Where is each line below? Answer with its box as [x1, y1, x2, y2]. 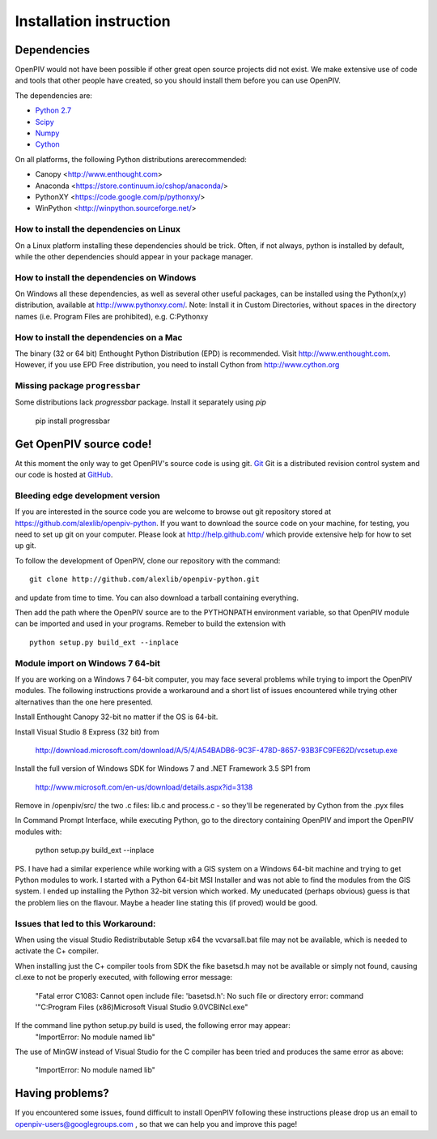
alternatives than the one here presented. [15, 697, 153, 707]
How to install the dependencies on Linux [15, 224, 181, 235]
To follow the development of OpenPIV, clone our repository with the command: [15, 555, 281, 565]
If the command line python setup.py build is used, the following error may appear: [15, 1021, 291, 1030]
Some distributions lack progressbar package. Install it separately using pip [15, 397, 266, 407]
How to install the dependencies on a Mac [15, 332, 183, 343]
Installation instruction [15, 12, 171, 30]
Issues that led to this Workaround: [15, 918, 156, 929]
